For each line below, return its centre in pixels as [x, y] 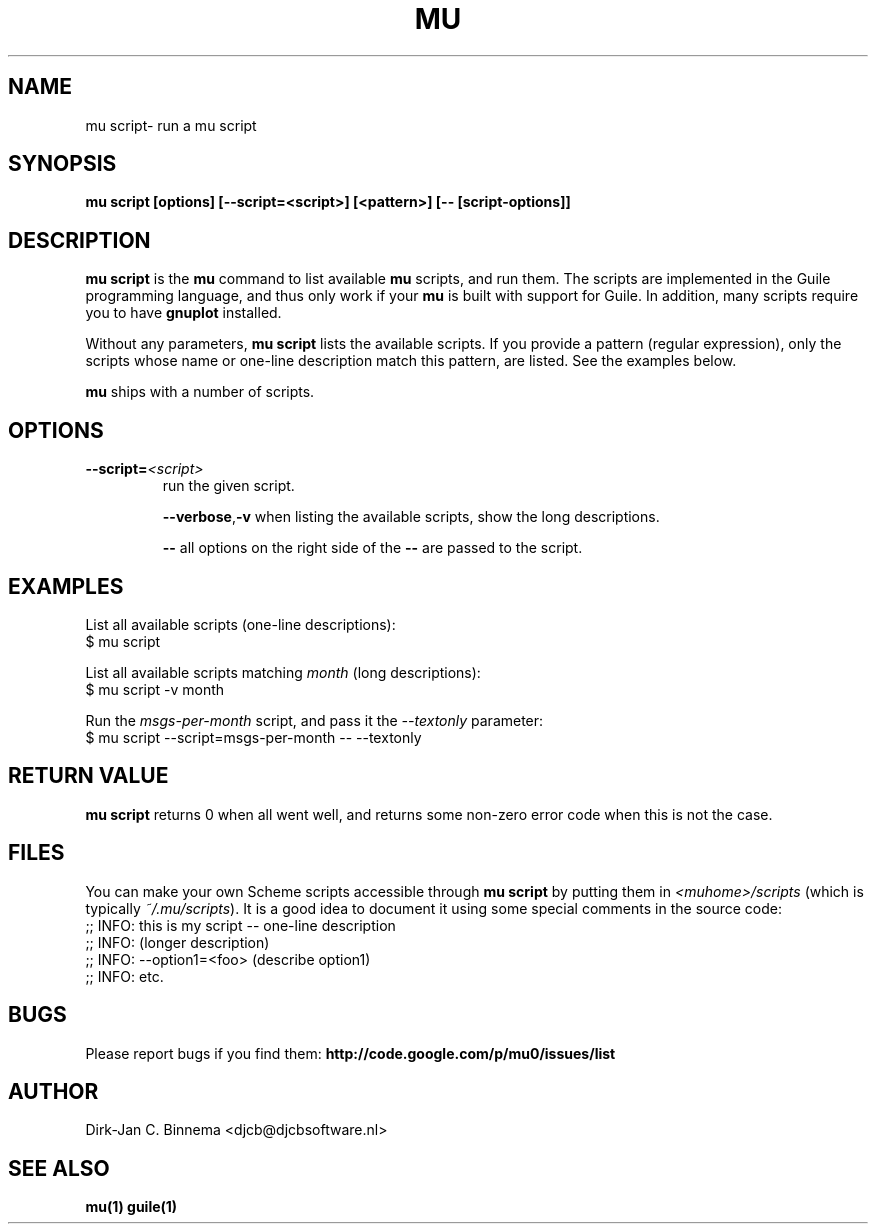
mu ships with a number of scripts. [200, 392]
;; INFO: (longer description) [177, 942]
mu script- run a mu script [171, 125]
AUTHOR [53, 1091]
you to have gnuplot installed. [183, 313]
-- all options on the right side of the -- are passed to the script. [372, 548]
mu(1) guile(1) [131, 1207]
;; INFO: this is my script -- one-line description [240, 925]
